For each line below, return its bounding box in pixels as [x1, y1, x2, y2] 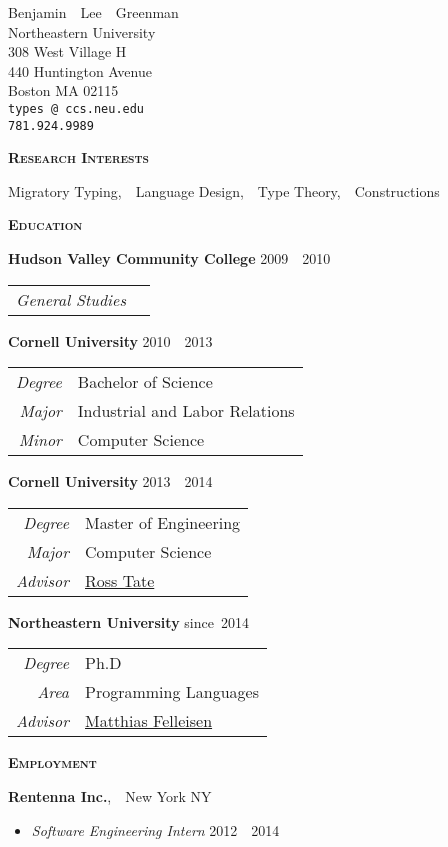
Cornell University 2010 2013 [8, 330, 213, 351]
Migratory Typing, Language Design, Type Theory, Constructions [8, 180, 440, 201]
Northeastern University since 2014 [8, 611, 249, 632]
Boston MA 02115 [8, 80, 119, 101]
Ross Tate [85, 568, 155, 592]
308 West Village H [8, 41, 127, 62]
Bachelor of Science [77, 370, 213, 394]
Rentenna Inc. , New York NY [8, 786, 212, 807]
